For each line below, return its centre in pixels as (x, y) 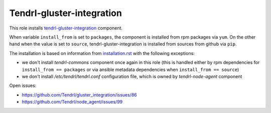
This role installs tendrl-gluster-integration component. (66, 28)
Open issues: (23, 85)
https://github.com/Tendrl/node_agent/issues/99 (72, 102)
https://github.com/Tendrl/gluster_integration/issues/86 (80, 94)
